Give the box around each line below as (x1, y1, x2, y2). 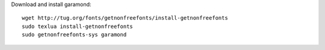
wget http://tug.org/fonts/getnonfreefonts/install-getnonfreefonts (22, 15, 228, 21)
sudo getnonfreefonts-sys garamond (22, 32, 127, 38)
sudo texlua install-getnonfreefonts (22, 23, 134, 30)
